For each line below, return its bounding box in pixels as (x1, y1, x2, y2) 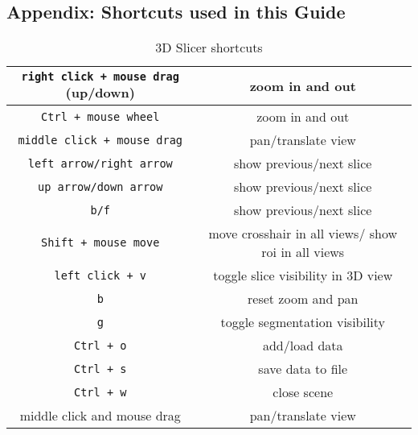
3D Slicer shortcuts (155, 38, 263, 57)
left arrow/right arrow (27, 156, 173, 170)
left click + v (54, 268, 147, 282)
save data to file (258, 359, 348, 379)
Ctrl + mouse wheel (41, 110, 160, 123)
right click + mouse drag (21, 70, 179, 84)
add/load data (262, 336, 343, 355)
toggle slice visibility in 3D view (213, 266, 393, 285)
